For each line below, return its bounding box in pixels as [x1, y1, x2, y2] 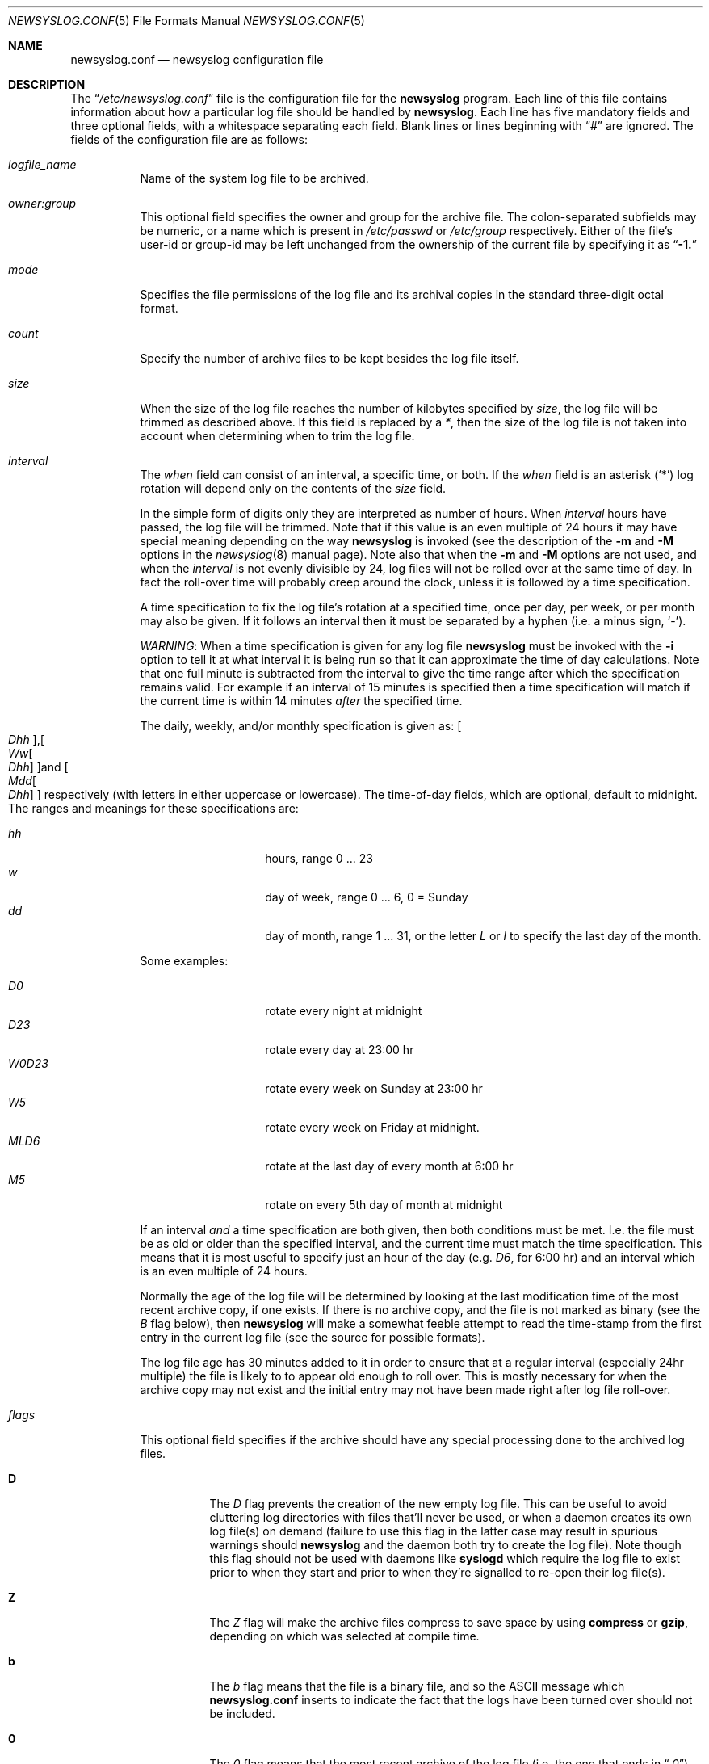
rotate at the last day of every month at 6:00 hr [265, 1159, 514, 1173]
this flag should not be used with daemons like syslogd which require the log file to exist [209, 1552, 681, 1565]
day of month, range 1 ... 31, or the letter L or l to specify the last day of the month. [265, 929, 702, 943]
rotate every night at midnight [265, 1004, 422, 1018]
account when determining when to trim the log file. [140, 429, 415, 443]
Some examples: [140, 954, 229, 968]
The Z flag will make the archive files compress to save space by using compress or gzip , [209, 1615, 688, 1629]
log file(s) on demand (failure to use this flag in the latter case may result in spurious [209, 1524, 657, 1538]
